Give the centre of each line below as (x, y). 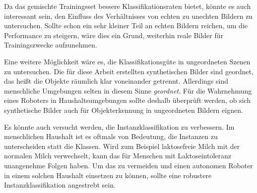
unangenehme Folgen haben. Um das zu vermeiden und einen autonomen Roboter (128, 165)
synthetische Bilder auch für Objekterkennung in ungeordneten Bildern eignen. (124, 110)
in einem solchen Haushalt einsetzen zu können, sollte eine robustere (108, 175)
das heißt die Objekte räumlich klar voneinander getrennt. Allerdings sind (116, 81)
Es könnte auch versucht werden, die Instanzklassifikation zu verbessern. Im (119, 126)
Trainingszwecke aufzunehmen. (51, 45)
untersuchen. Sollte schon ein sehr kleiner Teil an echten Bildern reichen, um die (126, 25)
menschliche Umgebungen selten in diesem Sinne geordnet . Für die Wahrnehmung (128, 90)
